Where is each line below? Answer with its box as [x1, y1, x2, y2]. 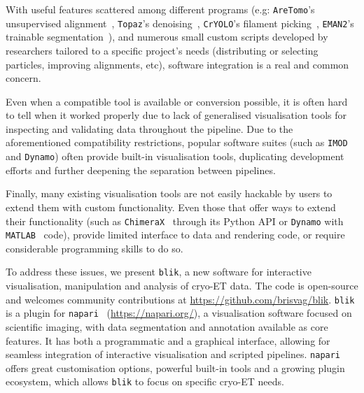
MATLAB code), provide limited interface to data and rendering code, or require [6, 227, 345, 242]
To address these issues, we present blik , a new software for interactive [6, 264, 311, 279]
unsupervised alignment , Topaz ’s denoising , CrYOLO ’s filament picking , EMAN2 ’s [6, 15, 354, 30]
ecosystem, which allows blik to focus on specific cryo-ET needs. [6, 374, 284, 389]
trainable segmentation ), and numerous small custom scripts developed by [6, 29, 328, 44]
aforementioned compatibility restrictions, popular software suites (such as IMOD [6, 135, 348, 150]
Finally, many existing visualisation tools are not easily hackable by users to [6, 186, 332, 201]
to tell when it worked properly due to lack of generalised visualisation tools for [6, 108, 347, 122]
